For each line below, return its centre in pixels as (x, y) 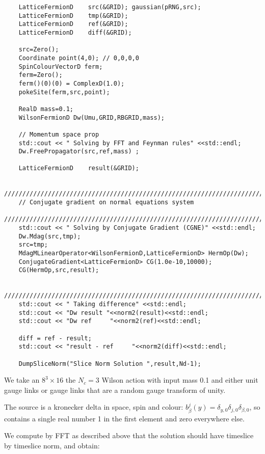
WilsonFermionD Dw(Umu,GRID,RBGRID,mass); (91, 117)
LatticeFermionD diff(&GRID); (75, 32)
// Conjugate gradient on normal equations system (106, 203)
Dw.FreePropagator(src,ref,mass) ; (79, 152)
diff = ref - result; (55, 338)
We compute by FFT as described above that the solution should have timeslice (129, 435)
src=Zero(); (39, 50)
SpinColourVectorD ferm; (61, 66)
